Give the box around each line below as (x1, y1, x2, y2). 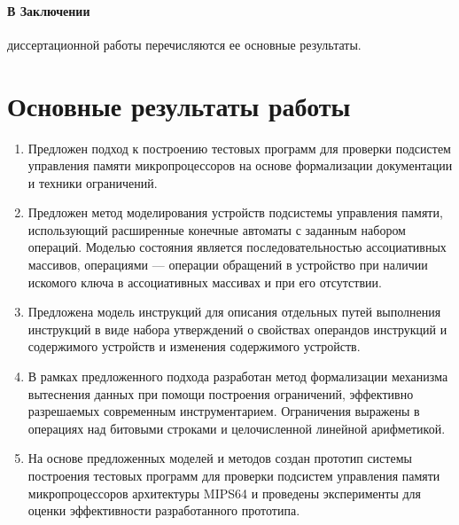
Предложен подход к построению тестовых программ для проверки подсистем (27, 138, 451, 157)
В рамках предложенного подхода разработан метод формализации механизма (27, 367, 448, 386)
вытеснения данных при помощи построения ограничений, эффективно (27, 384, 414, 403)
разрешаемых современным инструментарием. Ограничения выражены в (27, 402, 420, 420)
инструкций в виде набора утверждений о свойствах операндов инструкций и (27, 319, 447, 338)
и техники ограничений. (27, 173, 158, 192)
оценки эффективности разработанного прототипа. (27, 501, 300, 520)
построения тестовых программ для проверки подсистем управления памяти (27, 466, 440, 485)
